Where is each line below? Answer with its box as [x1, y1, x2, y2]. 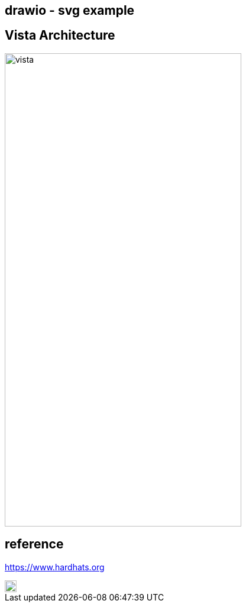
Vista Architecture [5, 28, 115, 43]
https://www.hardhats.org [5, 561, 105, 572]
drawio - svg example [5, 3, 135, 18]
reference [5, 537, 64, 552]
